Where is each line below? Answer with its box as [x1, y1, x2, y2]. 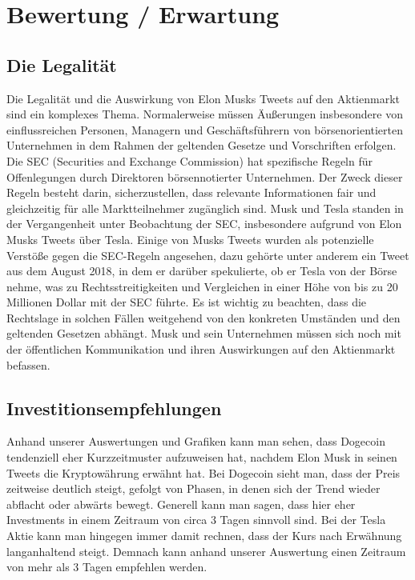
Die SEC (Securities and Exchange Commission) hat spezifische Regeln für [6, 152, 373, 169]
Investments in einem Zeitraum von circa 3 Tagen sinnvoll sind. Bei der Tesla [6, 511, 386, 528]
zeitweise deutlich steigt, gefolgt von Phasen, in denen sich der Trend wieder [6, 480, 381, 497]
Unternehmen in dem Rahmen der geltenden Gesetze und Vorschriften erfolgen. [6, 137, 397, 154]
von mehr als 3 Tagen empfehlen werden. [6, 558, 207, 575]
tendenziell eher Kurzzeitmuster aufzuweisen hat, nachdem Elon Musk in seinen [6, 449, 397, 466]
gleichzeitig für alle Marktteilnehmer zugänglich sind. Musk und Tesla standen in [6, 199, 404, 216]
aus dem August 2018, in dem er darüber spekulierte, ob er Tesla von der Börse [6, 262, 397, 279]
